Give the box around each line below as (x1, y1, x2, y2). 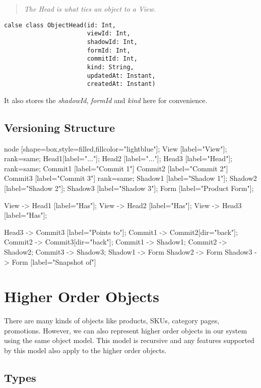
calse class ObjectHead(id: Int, (4, 21, 116, 29)
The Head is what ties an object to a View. (24, 4, 156, 14)
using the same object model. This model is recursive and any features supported (4, 335, 254, 346)
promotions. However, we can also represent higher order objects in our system (4, 325, 247, 335)
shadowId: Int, (87, 38, 138, 45)
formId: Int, (87, 46, 130, 54)
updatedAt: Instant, (87, 72, 156, 79)
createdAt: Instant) (87, 80, 156, 88)
